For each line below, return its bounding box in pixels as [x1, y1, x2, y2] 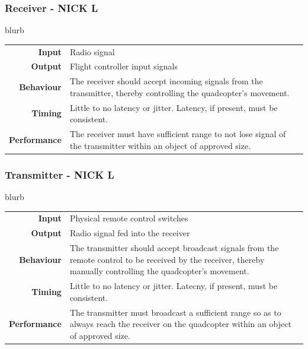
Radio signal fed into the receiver [69, 227, 190, 239]
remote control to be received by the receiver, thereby [69, 253, 265, 265]
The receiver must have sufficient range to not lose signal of [69, 128, 286, 140]
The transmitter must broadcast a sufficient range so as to [69, 306, 281, 318]
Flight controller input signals [69, 60, 178, 72]
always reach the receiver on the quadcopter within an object [69, 318, 291, 330]
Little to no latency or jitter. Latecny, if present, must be [69, 280, 278, 292]
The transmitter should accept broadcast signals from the [69, 242, 279, 254]
